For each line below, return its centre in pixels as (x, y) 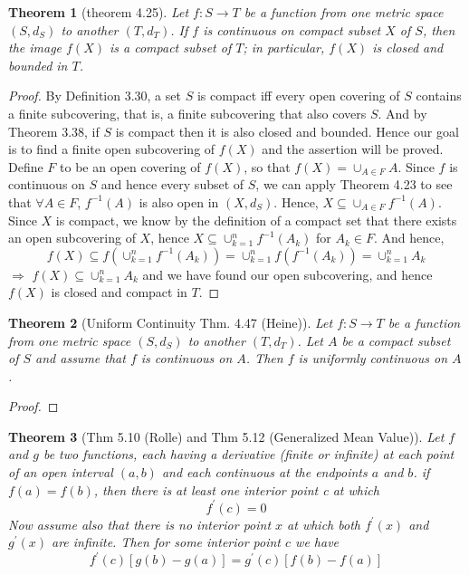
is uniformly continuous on (373, 358)
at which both (324, 524)
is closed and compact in (119, 292)
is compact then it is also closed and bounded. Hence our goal (287, 131)
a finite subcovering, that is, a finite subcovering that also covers (187, 113)
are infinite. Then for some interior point (167, 542)
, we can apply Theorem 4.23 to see (354, 184)
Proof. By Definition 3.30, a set (95, 96)
